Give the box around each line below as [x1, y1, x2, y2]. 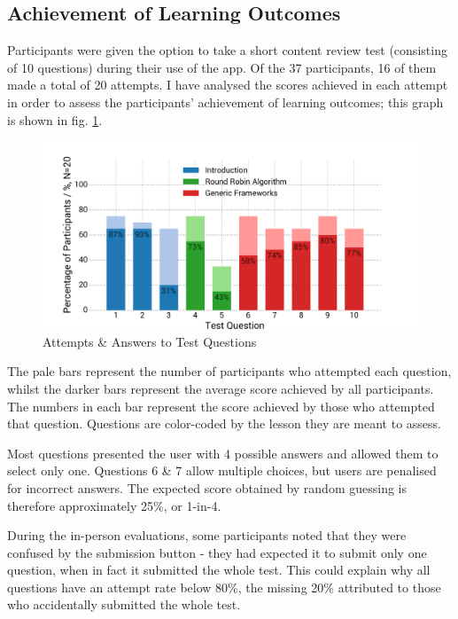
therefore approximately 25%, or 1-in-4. [7, 496, 221, 514]
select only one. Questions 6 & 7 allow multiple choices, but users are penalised [7, 461, 437, 480]
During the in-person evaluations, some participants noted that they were [7, 526, 407, 545]
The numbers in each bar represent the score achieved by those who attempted [7, 396, 435, 415]
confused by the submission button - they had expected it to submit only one [7, 543, 427, 561]
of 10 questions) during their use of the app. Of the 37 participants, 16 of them [7, 58, 437, 76]
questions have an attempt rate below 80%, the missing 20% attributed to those [7, 577, 441, 596]
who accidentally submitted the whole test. [7, 595, 241, 614]
